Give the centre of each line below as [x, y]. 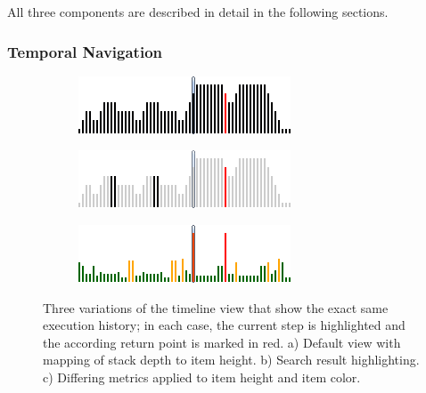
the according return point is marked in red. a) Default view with [222, 342]
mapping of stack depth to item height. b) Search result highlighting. [231, 360]
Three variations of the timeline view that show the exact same [216, 307]
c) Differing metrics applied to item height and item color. [202, 377]
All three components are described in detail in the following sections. [198, 12]
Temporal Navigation [85, 51]
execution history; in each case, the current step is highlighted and [224, 325]
